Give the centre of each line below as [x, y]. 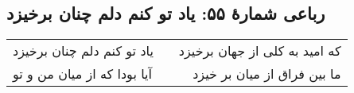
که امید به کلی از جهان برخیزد [260, 51]
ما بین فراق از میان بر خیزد [267, 74]
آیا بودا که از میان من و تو [82, 74]
